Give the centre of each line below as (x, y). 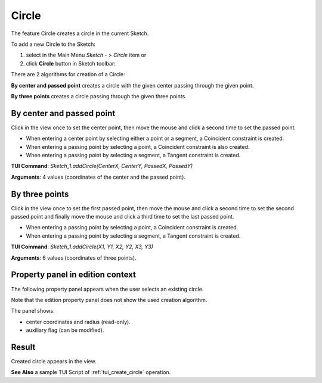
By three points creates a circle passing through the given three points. (99, 96)
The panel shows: (33, 311)
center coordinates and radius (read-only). (78, 322)
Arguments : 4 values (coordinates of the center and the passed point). (98, 177)
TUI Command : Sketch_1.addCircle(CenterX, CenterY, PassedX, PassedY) (102, 166)
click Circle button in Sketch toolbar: (71, 63)
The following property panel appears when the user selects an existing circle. (107, 289)
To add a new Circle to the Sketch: (53, 44)
